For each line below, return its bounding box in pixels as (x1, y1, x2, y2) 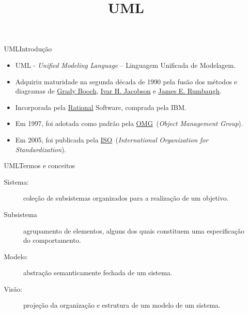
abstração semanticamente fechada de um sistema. (23, 267, 172, 278)
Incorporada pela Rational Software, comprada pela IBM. (15, 102, 186, 112)
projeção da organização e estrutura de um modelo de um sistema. (23, 300, 220, 310)
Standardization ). (15, 144, 66, 154)
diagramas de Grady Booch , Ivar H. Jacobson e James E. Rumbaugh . (15, 86, 222, 96)
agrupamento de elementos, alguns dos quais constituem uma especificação (23, 225, 245, 235)
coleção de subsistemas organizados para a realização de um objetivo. (23, 193, 229, 203)
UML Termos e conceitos (4, 160, 75, 171)
